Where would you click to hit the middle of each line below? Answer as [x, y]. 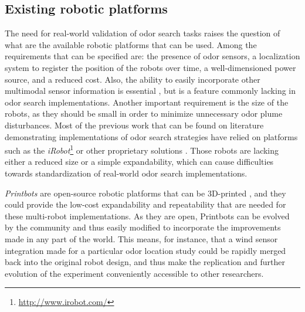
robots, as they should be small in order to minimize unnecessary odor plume [144, 113]
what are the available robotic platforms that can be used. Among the [131, 44]
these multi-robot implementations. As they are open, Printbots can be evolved [147, 216]
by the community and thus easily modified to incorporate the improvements [143, 227]
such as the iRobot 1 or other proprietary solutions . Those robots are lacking [142, 149]
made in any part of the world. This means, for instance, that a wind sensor [141, 238]
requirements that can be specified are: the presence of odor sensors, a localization [152, 56]
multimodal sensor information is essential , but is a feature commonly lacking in [150, 91]
